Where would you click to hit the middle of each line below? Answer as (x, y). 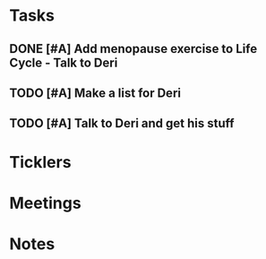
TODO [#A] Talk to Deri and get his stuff (122, 123)
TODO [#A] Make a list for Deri (95, 93)
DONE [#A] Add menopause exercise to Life (133, 49)
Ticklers (40, 162)
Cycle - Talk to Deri (64, 62)
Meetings (46, 203)
